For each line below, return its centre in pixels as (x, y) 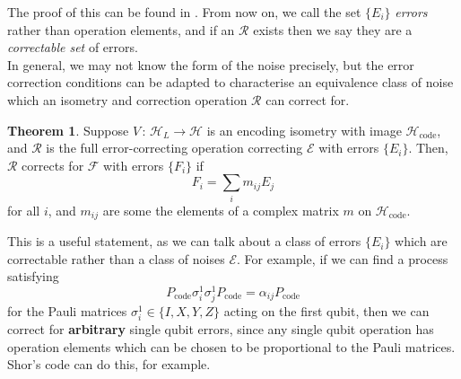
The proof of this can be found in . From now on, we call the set (184, 12)
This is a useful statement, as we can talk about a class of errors (184, 241)
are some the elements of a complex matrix (221, 210)
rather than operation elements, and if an (121, 29)
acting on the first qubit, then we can (326, 311)
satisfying (33, 276)
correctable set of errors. (73, 47)
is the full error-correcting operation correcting (174, 148)
